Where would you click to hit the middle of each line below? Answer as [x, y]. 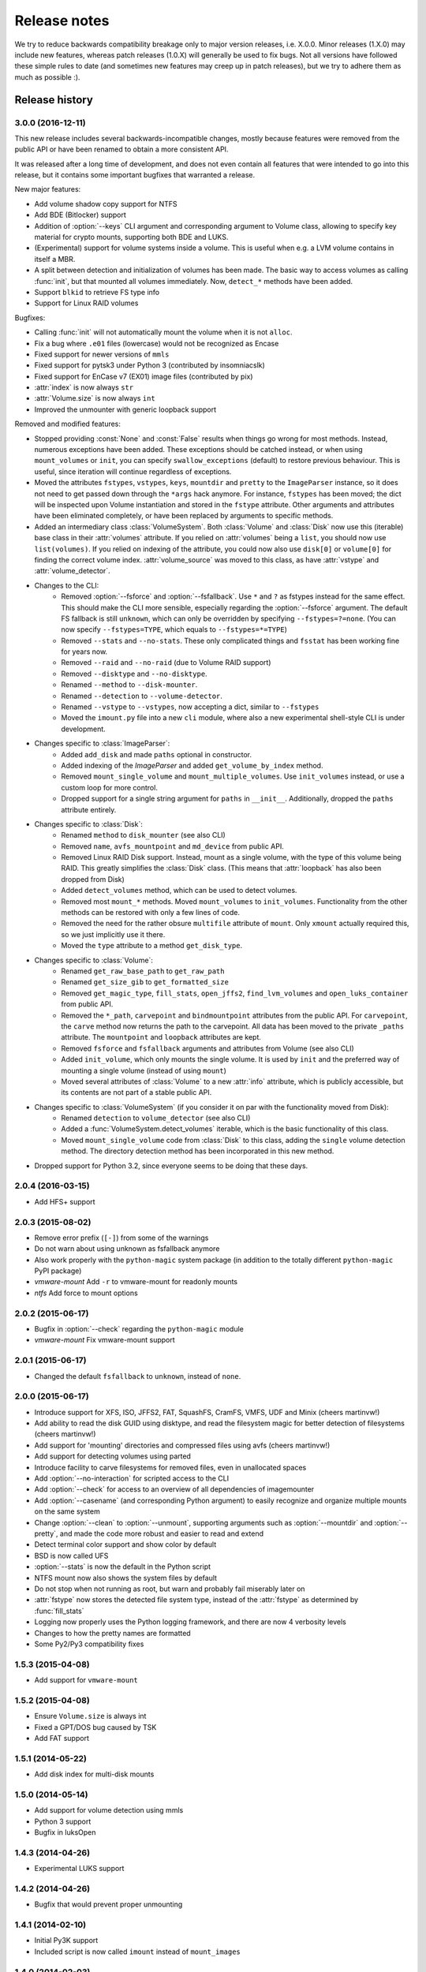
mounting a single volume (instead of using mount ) [144, 1070]
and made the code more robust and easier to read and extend [162, 1533]
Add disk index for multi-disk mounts [94, 1774]
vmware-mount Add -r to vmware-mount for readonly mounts [136, 1282]
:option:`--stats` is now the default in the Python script [123, 1567]
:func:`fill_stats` [59, 1611]
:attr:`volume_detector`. [72, 571]
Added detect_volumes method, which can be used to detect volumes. [179, 891]
